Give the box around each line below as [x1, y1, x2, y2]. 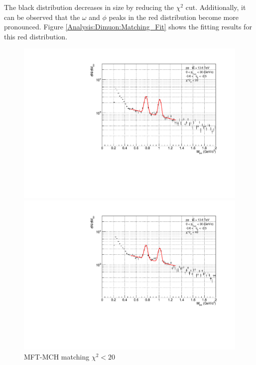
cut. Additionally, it [185, 2, 246, 12]
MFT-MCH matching [24, 351, 90, 362]
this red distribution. [4, 31, 68, 41]
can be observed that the [4, 11, 80, 22]
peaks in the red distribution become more [109, 11, 239, 22]
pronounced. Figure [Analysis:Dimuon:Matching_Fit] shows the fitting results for [4, 21, 252, 32]
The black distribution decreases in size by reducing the [4, 2, 174, 12]
